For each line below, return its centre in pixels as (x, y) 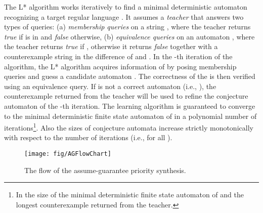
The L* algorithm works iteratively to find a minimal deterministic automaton (126, 7)
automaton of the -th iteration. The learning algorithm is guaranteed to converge (130, 105)
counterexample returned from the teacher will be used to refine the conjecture (126, 96)
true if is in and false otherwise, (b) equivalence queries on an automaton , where (129, 36)
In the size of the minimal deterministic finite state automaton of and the (130, 195)
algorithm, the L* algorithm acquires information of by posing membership (120, 66)
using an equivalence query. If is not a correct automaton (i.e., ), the (110, 86)
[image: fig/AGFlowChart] (68, 154)
